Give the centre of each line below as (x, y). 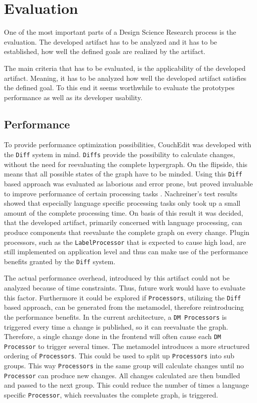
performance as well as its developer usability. (73, 97)
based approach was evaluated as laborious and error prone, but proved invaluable (128, 183)
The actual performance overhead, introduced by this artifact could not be (117, 278)
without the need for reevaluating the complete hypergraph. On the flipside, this (126, 164)
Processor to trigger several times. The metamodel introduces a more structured (127, 346)
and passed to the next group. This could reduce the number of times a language (127, 385)
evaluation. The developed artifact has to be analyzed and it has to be (111, 41)
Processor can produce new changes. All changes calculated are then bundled (122, 375)
